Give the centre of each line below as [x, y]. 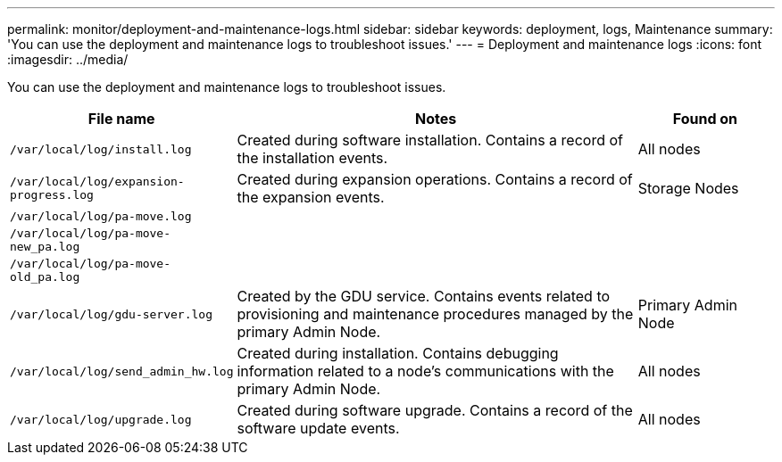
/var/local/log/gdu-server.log [111, 314]
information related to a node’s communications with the [425, 371]
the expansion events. [311, 197]
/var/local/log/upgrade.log [101, 419]
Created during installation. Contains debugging [398, 353]
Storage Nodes [688, 188]
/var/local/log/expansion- [97, 181]
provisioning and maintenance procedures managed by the [435, 314]
